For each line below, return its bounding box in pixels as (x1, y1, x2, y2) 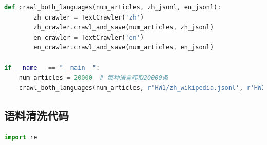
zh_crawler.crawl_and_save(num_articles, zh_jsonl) (33, 24, 214, 31)
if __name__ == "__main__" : (4, 64, 100, 71)
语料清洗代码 (4, 107, 69, 123)
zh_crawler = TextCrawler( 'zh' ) (33, 13, 144, 21)
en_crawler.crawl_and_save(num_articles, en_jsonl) (33, 44, 214, 51)
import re (4, 133, 37, 141)
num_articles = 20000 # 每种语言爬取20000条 (18, 74, 168, 82)
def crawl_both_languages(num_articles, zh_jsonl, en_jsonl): (4, 4, 221, 11)
